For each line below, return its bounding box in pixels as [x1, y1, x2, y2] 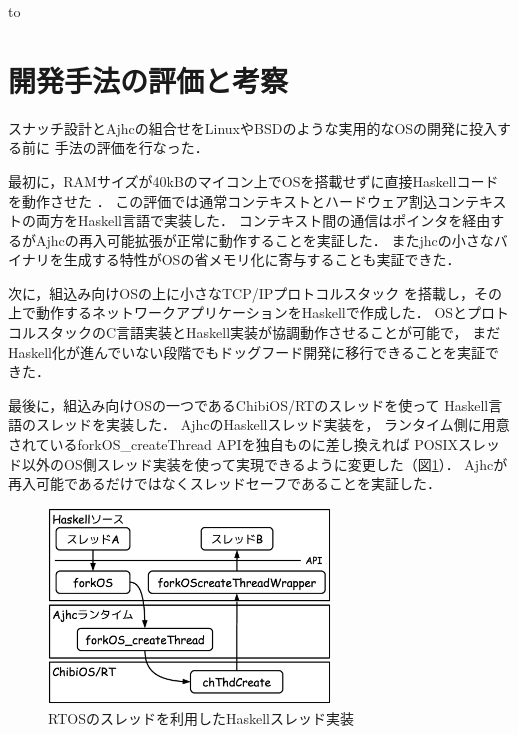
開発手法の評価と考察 [8, 59, 289, 100]
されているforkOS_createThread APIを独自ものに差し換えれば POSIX [8, 434, 459, 455]
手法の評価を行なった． [54, 137, 209, 158]
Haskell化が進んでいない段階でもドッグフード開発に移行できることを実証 [8, 341, 486, 362]
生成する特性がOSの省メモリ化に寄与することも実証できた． [63, 249, 461, 270]
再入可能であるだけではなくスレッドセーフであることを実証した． [8, 473, 441, 494]
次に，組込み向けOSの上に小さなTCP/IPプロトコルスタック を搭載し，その [8, 282, 502, 303]
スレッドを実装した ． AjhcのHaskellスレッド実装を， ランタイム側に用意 [35, 414, 510, 435]
